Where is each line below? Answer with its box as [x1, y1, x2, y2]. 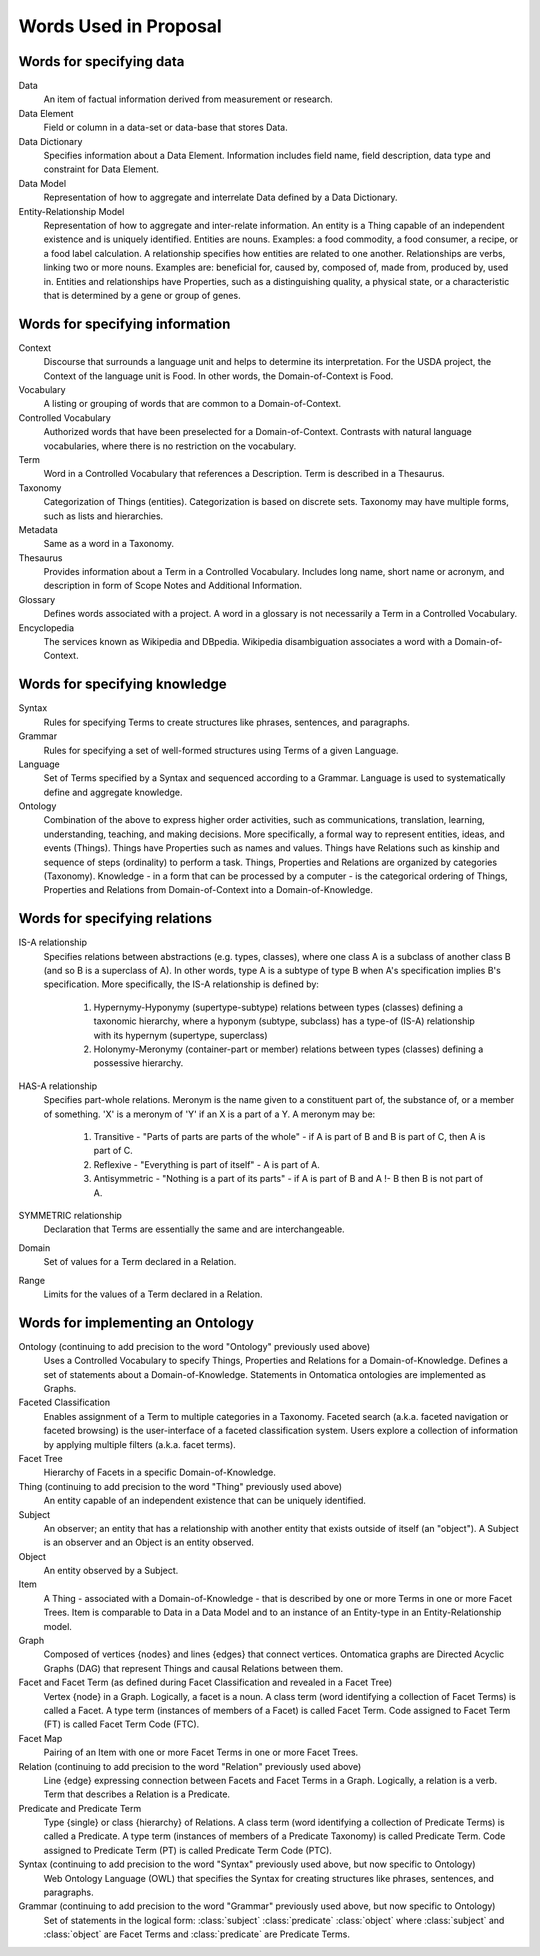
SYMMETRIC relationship [18, 1209, 122, 1221]
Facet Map [18, 1732, 63, 1744]
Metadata [18, 523, 59, 535]
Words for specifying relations [18, 910, 213, 927]
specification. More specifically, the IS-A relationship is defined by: [43, 978, 320, 990]
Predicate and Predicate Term [18, 1802, 142, 1814]
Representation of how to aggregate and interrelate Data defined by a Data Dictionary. [43, 191, 399, 204]
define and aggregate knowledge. [43, 786, 184, 798]
